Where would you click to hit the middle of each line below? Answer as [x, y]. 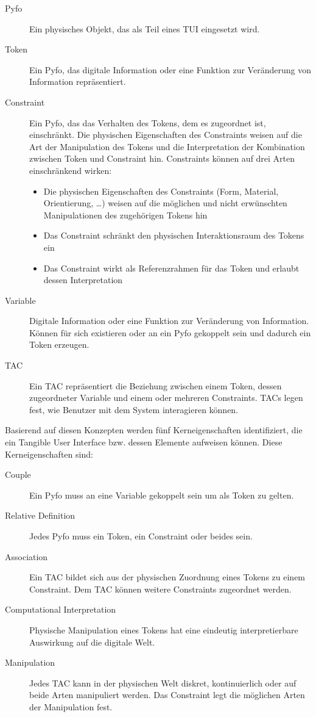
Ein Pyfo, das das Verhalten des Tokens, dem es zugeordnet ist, [148, 122]
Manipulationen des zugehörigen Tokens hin [125, 214]
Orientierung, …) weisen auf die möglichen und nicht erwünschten [165, 203]
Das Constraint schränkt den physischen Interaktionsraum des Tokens [174, 235]
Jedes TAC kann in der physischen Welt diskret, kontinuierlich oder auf [163, 683]
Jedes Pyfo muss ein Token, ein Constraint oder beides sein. [141, 536]
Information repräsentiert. [78, 81]
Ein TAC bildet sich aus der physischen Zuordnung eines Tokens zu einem [167, 577]
